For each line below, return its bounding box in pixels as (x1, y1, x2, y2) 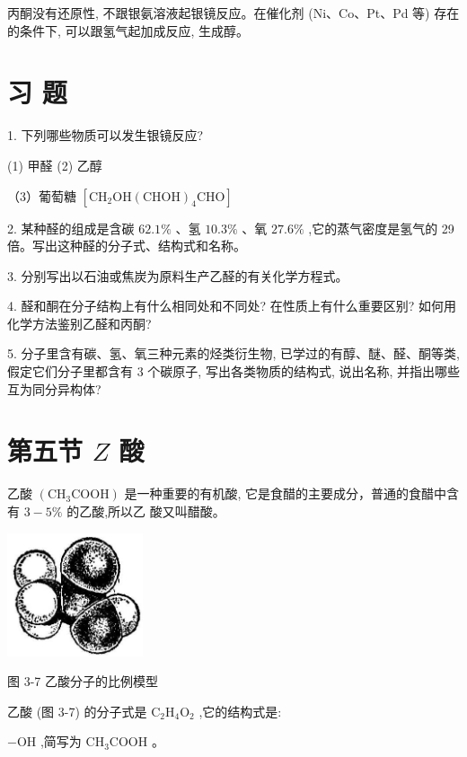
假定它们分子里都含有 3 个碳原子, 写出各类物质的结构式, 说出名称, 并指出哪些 (7, 362, 460, 381)
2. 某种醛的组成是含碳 (7, 218, 135, 237)
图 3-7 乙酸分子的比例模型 (7, 672, 158, 691)
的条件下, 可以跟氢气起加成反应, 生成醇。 (7, 21, 250, 40)
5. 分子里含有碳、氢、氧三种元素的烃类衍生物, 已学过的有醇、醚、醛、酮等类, (7, 344, 460, 363)
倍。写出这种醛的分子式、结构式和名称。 (7, 236, 246, 255)
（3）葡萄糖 (7, 186, 76, 205)
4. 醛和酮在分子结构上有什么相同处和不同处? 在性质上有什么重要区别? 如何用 (7, 296, 457, 315)
